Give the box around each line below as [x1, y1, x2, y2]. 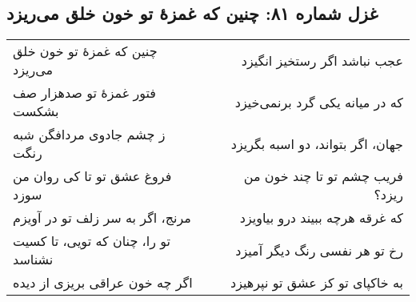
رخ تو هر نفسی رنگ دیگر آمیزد [235, 240, 403, 260]
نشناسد [13, 250, 54, 269]
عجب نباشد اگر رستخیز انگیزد [241, 50, 403, 70]
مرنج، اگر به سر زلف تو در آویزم [13, 208, 191, 228]
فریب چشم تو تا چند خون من [243, 167, 403, 186]
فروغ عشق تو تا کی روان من [13, 167, 172, 186]
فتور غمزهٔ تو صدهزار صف [13, 83, 156, 103]
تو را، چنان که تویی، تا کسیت [13, 232, 170, 251]
